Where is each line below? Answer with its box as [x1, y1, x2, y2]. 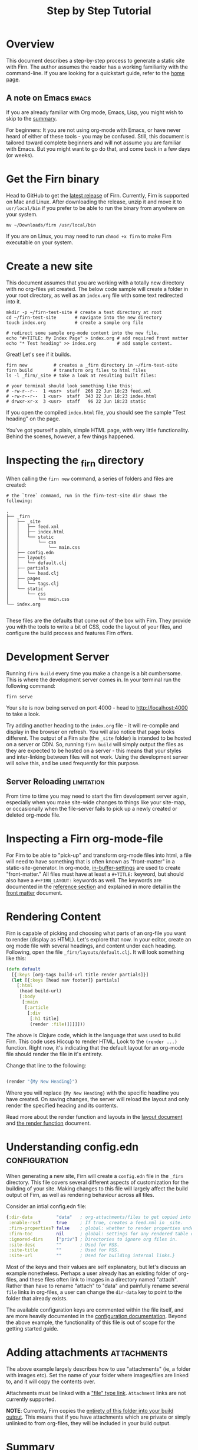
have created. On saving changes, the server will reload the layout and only [6, 1096, 189, 1103]
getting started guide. [6, 1325, 59, 1332]
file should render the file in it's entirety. [6, 1051, 103, 1058]
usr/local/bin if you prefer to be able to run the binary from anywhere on [6, 204, 185, 211]
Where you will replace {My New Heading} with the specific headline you [6, 1089, 180, 1096]
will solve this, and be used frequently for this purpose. [6, 760, 140, 767]
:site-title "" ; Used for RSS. [8, 1247, 120, 1253]
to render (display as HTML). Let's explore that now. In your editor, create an [6, 936, 192, 943]
